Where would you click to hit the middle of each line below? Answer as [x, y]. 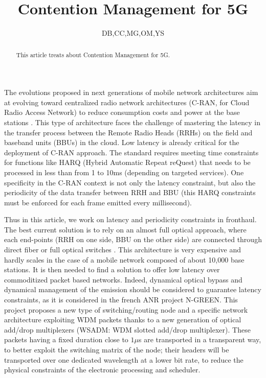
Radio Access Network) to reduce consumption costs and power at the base [122, 112]
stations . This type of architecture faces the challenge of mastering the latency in [132, 122]
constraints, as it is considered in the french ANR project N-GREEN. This [121, 300]
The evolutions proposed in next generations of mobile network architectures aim [131, 92]
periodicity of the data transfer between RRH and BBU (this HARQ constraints [130, 192]
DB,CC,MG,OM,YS [133, 33]
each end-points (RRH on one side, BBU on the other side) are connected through [133, 239]
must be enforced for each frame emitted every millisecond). [98, 202]
